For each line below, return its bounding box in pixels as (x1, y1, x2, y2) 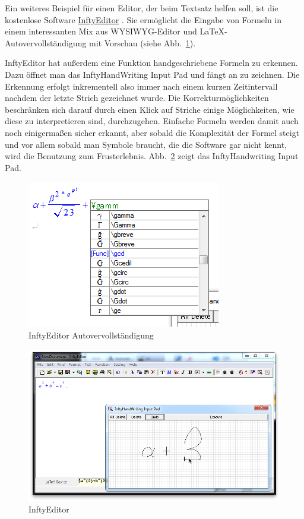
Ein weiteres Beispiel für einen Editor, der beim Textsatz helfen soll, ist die (5, 2, 278, 14)
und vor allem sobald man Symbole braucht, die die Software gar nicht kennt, (5, 138, 287, 150)
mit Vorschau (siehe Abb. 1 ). (89, 36, 196, 49)
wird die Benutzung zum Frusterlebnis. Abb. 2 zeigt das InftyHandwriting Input (5, 150, 299, 162)
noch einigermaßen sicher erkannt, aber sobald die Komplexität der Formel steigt (5, 126, 300, 138)
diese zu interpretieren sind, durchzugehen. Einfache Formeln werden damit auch (5, 115, 299, 127)
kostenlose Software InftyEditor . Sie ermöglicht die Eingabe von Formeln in (5, 13, 282, 26)
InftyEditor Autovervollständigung (28, 328, 154, 341)
